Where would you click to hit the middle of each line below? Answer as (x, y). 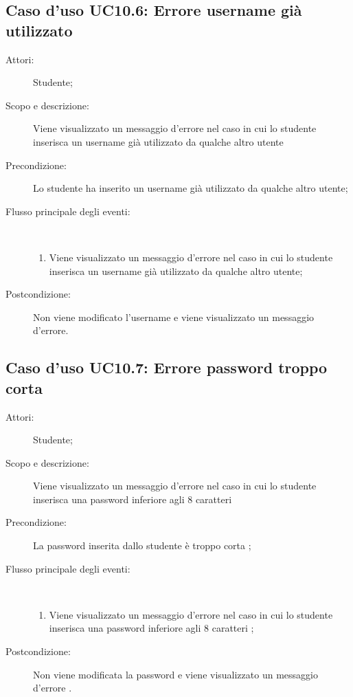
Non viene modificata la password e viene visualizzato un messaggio (175, 674)
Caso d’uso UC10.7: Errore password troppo (167, 367)
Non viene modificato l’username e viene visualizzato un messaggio (174, 317)
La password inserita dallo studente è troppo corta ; (142, 545)
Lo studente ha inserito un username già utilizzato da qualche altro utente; (191, 188)
